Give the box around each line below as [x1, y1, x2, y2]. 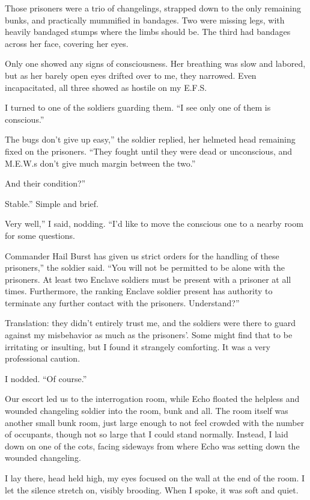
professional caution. [5, 352, 81, 365]
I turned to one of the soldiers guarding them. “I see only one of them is [5, 101, 271, 114]
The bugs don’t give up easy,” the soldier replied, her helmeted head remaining [5, 133, 296, 146]
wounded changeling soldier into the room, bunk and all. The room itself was [5, 404, 288, 417]
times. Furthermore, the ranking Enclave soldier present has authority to [5, 285, 273, 297]
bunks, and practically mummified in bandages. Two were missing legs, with [5, 13, 285, 26]
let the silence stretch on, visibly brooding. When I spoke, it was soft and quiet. [5, 483, 299, 496]
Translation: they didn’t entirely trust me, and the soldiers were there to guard [5, 316, 296, 329]
